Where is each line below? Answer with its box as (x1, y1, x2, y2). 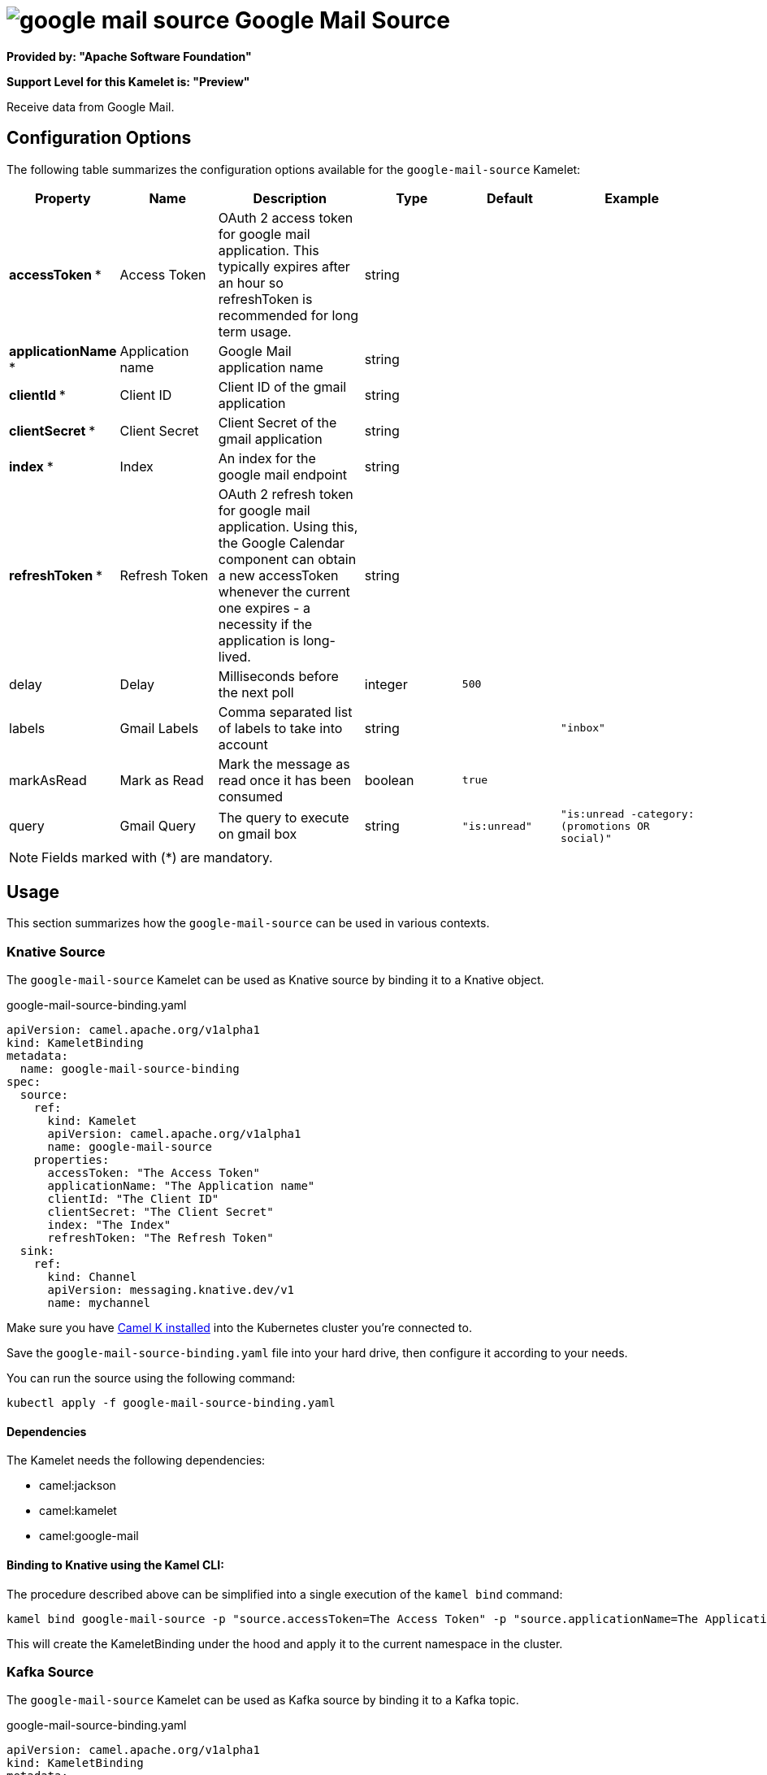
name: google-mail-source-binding (19, 1062, 240, 1076)
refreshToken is (218, 290, 313, 307)
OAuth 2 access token (218, 209, 353, 226)
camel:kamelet (39, 1504, 117, 1518)
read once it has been (218, 771, 352, 788)
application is (218, 631, 300, 649)
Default (487, 189, 533, 206)
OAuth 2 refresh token (218, 485, 353, 502)
